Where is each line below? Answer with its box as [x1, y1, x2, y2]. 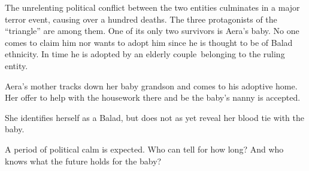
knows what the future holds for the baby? [5, 154, 162, 167]
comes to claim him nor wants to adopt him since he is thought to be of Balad [5, 36, 293, 48]
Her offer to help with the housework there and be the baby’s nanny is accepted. [5, 91, 301, 104]
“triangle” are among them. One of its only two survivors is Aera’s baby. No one [5, 24, 299, 37]
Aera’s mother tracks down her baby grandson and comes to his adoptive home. [5, 79, 298, 92]
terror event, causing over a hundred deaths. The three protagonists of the [5, 13, 277, 25]
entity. [5, 59, 28, 71]
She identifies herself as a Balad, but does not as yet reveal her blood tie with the [5, 111, 305, 123]
